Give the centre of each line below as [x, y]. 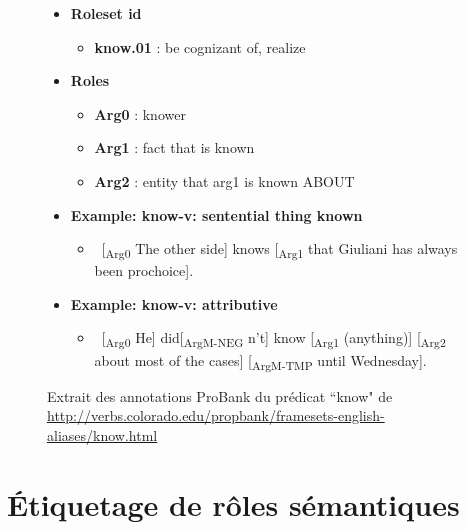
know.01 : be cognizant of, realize [200, 46]
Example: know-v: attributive [174, 303]
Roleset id [106, 13]
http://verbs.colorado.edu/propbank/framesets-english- [216, 415]
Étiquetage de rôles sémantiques [233, 503]
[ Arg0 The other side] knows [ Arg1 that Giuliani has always [279, 249]
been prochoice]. [144, 270]
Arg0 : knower [140, 113]
